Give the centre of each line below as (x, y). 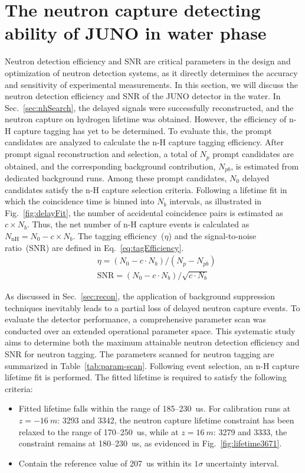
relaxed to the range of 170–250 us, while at (99, 431)
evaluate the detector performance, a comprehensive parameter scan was (135, 319)
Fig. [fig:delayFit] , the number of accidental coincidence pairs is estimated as (144, 212)
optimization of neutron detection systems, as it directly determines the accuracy (151, 72)
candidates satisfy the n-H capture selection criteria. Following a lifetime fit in (146, 189)
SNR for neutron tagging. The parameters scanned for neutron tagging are (140, 353)
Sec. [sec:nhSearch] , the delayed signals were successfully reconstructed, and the (149, 107)
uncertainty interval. (242, 463)
